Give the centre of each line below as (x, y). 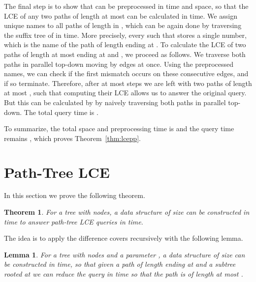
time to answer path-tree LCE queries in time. (74, 221)
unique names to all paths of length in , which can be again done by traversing (123, 25)
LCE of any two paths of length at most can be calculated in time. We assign (121, 15)
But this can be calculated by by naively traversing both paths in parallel (115, 102)
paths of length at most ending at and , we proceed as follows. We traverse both (125, 54)
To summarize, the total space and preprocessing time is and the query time (119, 128)
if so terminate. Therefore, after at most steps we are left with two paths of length (128, 83)
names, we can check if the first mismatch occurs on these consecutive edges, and (126, 73)
